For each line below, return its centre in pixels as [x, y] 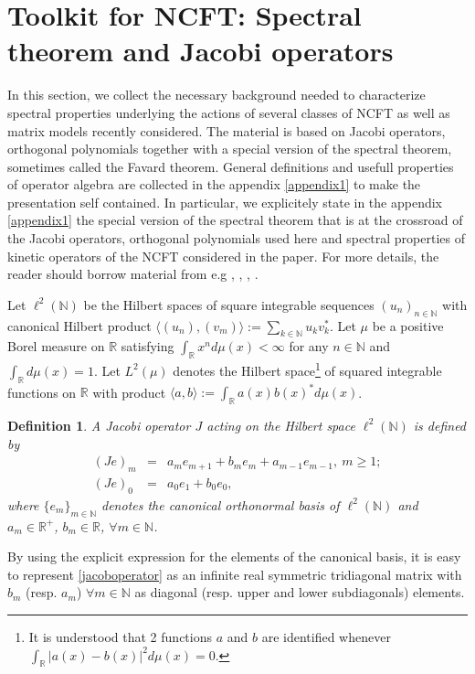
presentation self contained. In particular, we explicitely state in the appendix [225, 202]
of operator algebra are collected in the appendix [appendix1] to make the [214, 184]
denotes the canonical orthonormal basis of [221, 504]
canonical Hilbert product [79, 325]
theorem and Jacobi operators [201, 51]
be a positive [408, 325]
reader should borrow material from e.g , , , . [133, 274]
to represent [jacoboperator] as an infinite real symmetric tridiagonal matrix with [235, 574]
